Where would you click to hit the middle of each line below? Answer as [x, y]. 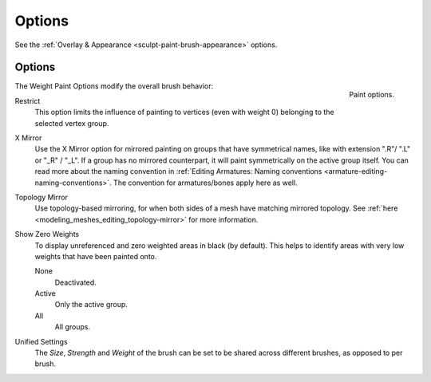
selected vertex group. [72, 123]
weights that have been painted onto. [96, 256]
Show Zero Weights [47, 234]
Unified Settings [41, 341]
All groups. [73, 327]
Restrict [28, 100]
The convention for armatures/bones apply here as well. [206, 183]
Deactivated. [76, 282]
